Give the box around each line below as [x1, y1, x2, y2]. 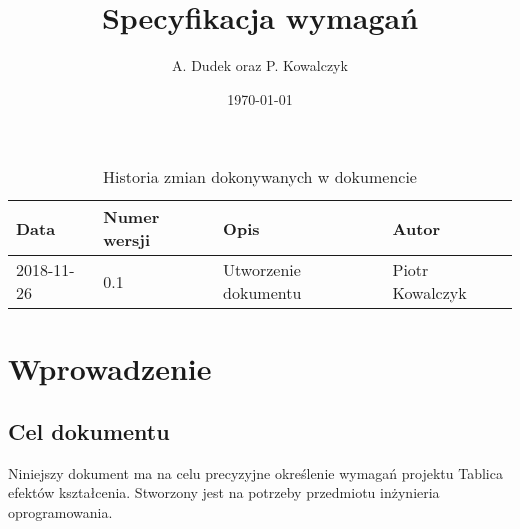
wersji [103, 228, 151, 252]
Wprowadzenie [8, 347, 212, 388]
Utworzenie [223, 258, 301, 282]
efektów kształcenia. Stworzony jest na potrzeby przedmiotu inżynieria [8, 482, 440, 503]
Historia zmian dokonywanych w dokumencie [103, 165, 417, 189]
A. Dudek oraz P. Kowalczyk [172, 55, 348, 76]
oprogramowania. [8, 502, 113, 523]
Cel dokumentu [8, 416, 170, 447]
